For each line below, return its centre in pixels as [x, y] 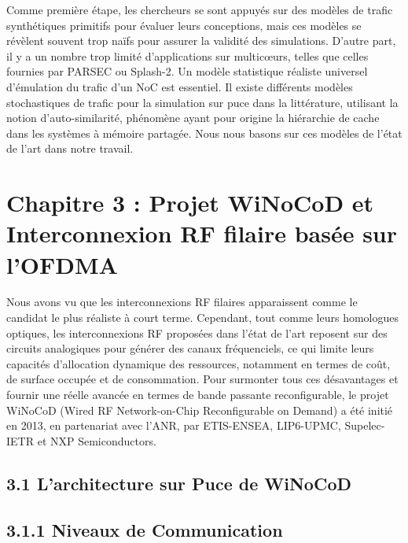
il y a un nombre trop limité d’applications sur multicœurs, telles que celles [187, 55]
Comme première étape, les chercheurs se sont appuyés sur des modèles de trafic [200, 9]
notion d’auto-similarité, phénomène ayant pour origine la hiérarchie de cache [193, 118]
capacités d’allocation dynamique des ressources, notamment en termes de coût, [198, 363]
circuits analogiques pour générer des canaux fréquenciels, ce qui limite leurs [190, 348]
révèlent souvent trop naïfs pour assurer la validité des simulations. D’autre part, [201, 41]
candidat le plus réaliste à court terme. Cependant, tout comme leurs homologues [202, 318]
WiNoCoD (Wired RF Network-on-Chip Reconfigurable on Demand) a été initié [200, 410]
